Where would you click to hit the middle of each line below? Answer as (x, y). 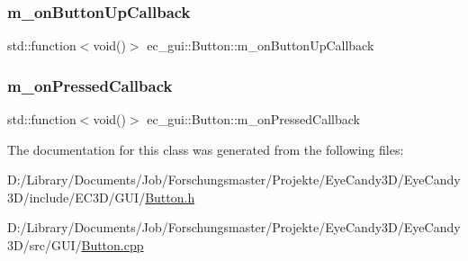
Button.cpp (112, 245)
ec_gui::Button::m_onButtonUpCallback (261, 45)
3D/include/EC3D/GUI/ (76, 197)
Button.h (170, 197)
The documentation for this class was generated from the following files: (206, 149)
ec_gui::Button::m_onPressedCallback (253, 119)
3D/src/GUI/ (45, 245)
